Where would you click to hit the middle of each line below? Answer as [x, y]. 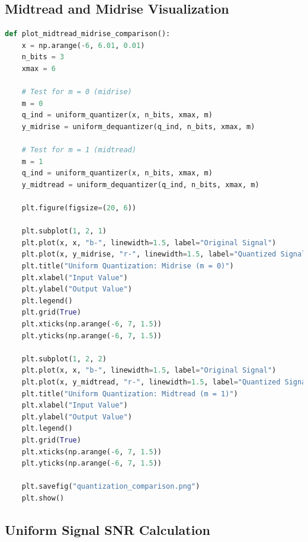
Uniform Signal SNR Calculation [108, 529]
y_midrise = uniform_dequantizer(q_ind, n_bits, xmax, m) [138, 126]
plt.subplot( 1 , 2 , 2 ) [64, 359]
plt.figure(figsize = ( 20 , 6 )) [79, 208]
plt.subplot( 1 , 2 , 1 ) [64, 231]
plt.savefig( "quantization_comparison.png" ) [111, 487]
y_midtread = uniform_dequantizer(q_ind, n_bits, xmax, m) [140, 185]
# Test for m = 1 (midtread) [79, 150]
